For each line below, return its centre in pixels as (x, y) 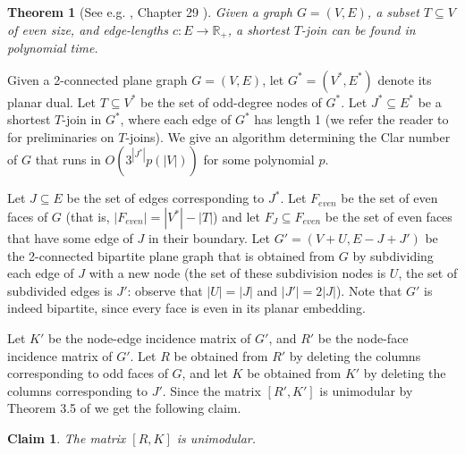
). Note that (369, 290)
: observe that (165, 290)
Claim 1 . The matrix (67, 437)
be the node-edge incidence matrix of (149, 337)
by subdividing (393, 255)
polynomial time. (53, 48)
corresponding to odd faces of (88, 373)
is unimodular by (366, 390)
